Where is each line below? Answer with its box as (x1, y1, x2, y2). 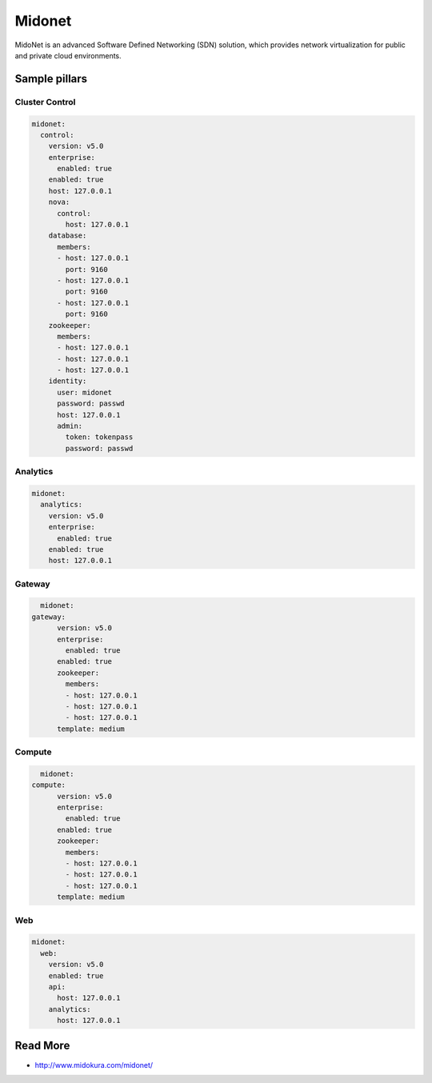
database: (48, 231, 87, 240)
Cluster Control (14, 96, 76, 107)
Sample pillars (14, 72, 88, 86)
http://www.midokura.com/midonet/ (34, 1060, 154, 1069)
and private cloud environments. (14, 50, 122, 60)
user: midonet (57, 388, 112, 397)
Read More (14, 1039, 70, 1053)
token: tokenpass (65, 433, 134, 442)
